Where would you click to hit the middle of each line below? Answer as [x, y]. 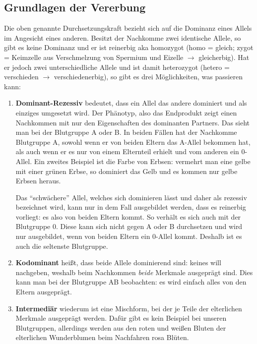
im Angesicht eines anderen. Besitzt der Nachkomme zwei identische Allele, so [123, 37]
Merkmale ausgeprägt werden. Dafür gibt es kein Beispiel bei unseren [121, 318]
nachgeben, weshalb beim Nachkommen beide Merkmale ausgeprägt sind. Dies [134, 272]
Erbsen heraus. [38, 181]
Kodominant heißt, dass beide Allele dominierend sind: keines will [118, 262]
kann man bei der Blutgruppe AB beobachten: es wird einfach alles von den [131, 282]
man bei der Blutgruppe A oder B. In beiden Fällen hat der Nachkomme [126, 132]
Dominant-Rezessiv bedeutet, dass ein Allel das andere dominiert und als [131, 103]
